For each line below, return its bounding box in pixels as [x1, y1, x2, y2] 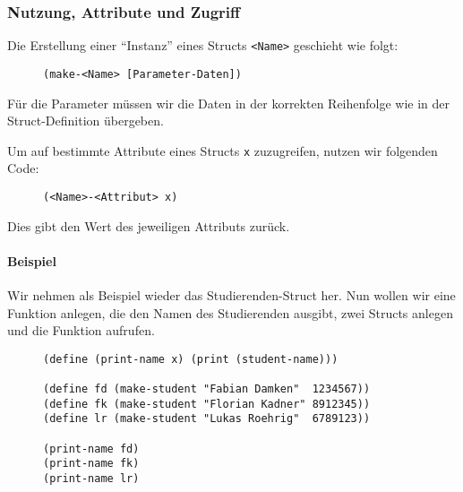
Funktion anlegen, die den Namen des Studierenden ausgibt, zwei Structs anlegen [7, 303, 453, 322]
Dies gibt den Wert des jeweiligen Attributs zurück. [7, 216, 290, 235]
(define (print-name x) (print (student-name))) [43, 352, 339, 366]
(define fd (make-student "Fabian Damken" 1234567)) [43, 383, 371, 396]
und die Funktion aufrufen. [7, 321, 155, 340]
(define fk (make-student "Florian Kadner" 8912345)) [43, 397, 371, 410]
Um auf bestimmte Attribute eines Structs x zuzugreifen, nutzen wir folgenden [7, 141, 438, 160]
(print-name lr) [43, 472, 140, 486]
